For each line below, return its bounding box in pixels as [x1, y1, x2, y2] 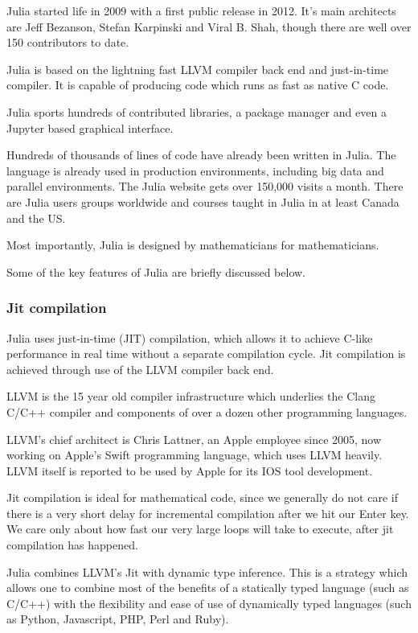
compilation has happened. [6, 536, 138, 553]
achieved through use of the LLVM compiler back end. [6, 360, 274, 377]
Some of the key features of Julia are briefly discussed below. [6, 263, 305, 280]
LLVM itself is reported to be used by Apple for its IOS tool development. [6, 462, 373, 479]
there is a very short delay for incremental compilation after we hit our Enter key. [6, 504, 409, 521]
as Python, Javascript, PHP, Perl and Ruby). [6, 610, 229, 627]
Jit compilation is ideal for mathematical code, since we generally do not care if [6, 489, 398, 506]
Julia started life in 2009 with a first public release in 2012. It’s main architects [6, 2, 396, 18]
